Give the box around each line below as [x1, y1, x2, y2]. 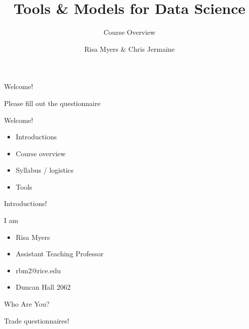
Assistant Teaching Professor [15, 248, 104, 259]
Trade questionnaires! [4, 315, 69, 326]
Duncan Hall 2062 [15, 282, 71, 292]
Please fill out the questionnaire [4, 98, 101, 108]
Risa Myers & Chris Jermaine [84, 43, 175, 54]
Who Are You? [4, 299, 50, 309]
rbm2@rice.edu [15, 265, 61, 275]
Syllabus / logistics [15, 165, 74, 175]
